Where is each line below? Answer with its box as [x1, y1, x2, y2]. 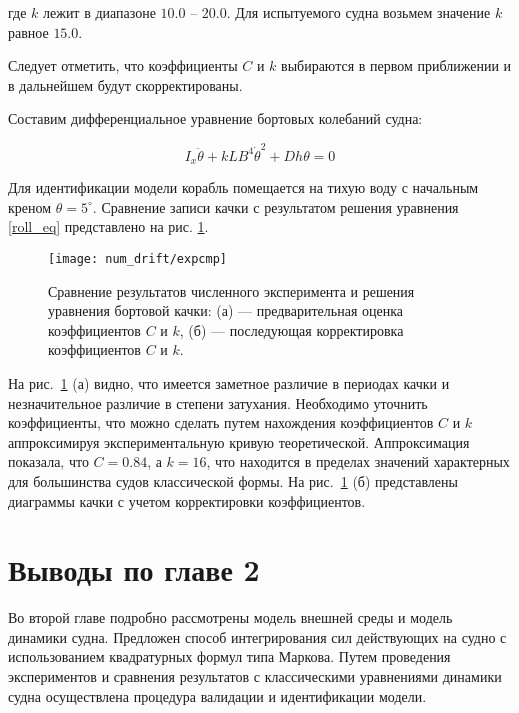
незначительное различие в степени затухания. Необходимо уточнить [8, 392, 428, 413]
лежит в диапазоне [43, 2, 156, 22]
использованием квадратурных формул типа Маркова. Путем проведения [8, 646, 451, 667]
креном [8, 196, 52, 217]
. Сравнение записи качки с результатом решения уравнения [92, 196, 459, 217]
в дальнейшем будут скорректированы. [8, 74, 243, 95]
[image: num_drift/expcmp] [48, 251, 227, 266]
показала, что [8, 451, 89, 472]
